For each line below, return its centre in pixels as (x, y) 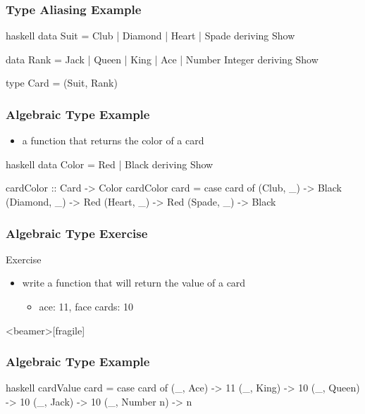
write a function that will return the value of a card (134, 283)
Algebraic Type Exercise (77, 233)
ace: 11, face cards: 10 (86, 306)
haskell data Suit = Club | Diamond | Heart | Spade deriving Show (150, 36)
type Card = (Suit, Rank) (62, 83)
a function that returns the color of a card (113, 140)
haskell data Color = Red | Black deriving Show (110, 164)
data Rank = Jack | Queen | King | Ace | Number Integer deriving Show (162, 59)
